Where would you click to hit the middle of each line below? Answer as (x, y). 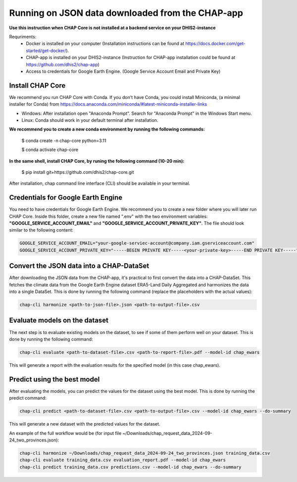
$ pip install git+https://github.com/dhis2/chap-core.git (78, 172)
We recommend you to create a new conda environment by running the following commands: (107, 129)
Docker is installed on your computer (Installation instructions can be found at (105, 44)
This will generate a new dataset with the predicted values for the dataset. (85, 424)
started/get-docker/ (46, 50)
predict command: (28, 398)
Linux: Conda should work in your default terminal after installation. (90, 120)
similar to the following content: (41, 230)
